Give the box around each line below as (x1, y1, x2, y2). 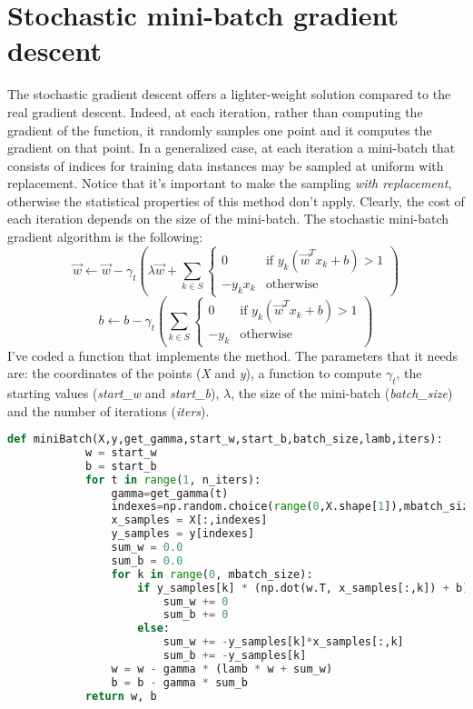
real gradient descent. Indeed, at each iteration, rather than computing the (7, 102, 423, 121)
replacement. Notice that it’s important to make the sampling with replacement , (7, 174, 452, 193)
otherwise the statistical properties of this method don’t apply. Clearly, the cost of (7, 191, 465, 210)
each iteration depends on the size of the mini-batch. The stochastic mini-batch (7, 209, 449, 228)
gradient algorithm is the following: (7, 227, 203, 246)
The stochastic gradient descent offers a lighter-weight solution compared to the (7, 85, 451, 104)
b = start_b (84, 459, 157, 473)
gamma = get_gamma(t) (111, 486, 229, 500)
